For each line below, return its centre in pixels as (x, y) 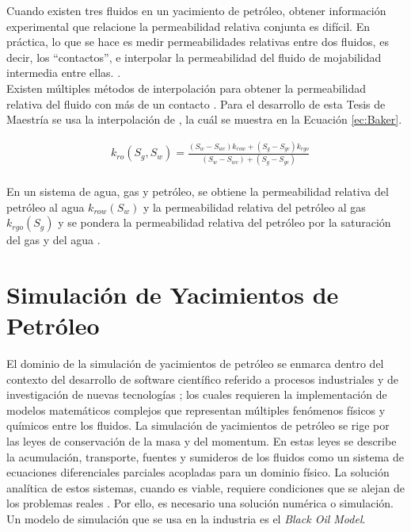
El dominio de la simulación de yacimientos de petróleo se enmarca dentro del (195, 364)
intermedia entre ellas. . (64, 73)
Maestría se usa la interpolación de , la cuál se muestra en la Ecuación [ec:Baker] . (204, 119)
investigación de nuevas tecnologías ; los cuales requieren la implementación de (197, 394)
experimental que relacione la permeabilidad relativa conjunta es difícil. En (188, 26)
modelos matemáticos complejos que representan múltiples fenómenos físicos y (196, 410)
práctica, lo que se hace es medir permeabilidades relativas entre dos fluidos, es (198, 42)
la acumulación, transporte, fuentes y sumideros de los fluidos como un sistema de (205, 456)
